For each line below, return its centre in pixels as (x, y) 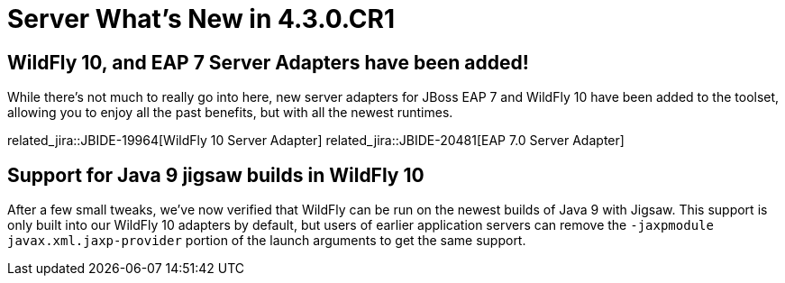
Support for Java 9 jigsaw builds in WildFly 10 (216, 175)
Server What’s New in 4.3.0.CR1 (201, 19)
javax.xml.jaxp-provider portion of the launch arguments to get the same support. (267, 241)
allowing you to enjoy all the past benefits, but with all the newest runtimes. (230, 113)
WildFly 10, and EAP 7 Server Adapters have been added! (268, 62)
